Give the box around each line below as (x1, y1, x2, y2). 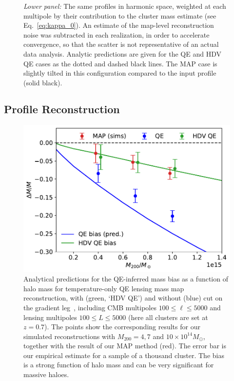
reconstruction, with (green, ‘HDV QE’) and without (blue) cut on (23, 293, 223, 303)
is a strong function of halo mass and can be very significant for (23, 360, 214, 370)
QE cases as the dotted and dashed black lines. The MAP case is (23, 58, 217, 68)
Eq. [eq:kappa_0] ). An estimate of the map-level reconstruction (23, 20, 214, 30)
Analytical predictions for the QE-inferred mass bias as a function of (23, 274, 228, 284)
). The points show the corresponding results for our (44, 321, 200, 332)
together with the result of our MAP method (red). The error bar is (23, 341, 227, 351)
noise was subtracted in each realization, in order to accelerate (23, 29, 210, 40)
